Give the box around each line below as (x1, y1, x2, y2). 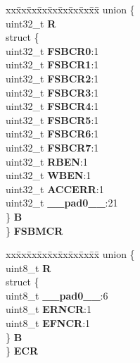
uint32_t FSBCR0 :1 (6, 43, 99, 58)
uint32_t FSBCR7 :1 (6, 140, 99, 154)
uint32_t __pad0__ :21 (6, 195, 118, 210)
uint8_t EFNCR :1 (6, 316, 91, 331)
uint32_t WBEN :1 (6, 168, 91, 183)
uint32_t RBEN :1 (6, 154, 88, 168)
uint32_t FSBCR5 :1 (6, 112, 99, 127)
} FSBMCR (6, 223, 63, 238)
